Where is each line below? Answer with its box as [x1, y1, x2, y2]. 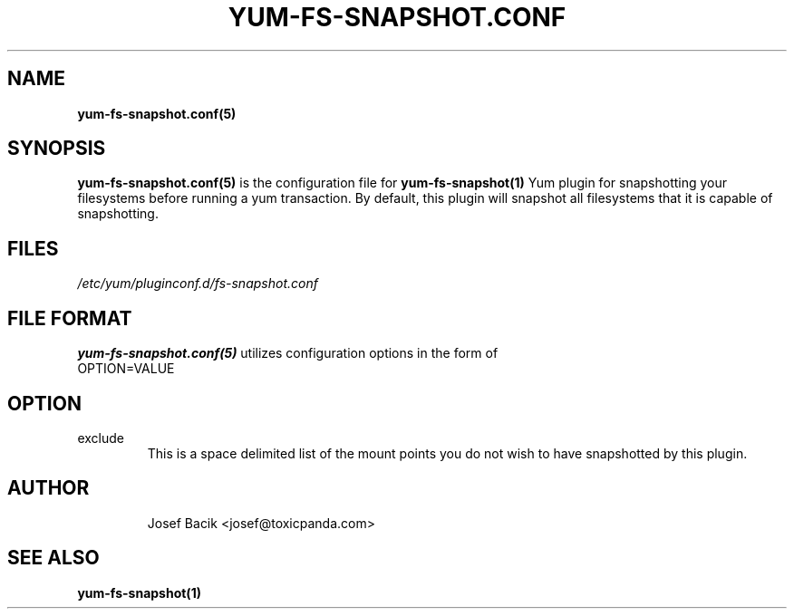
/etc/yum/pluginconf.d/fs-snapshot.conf [77, 275, 318, 292]
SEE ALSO [7, 546, 100, 570]
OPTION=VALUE [77, 361, 175, 377]
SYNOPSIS [7, 137, 106, 160]
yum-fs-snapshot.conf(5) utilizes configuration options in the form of [77, 345, 499, 361]
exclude [77, 429, 124, 446]
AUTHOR [7, 476, 90, 500]
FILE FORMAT [7, 306, 132, 330]
